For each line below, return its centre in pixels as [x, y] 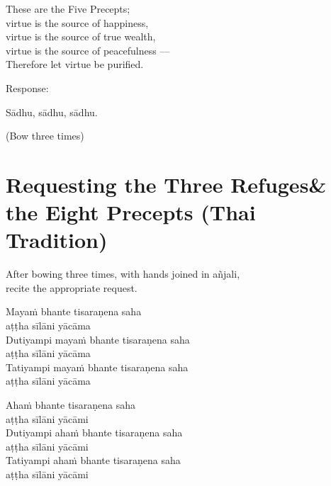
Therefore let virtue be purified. [75, 64]
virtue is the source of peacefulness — [88, 50]
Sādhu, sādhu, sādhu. [52, 112]
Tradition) [57, 240]
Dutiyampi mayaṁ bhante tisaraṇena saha [98, 339]
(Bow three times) [45, 136]
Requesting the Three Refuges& [166, 184]
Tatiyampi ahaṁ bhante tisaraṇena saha [93, 460]
